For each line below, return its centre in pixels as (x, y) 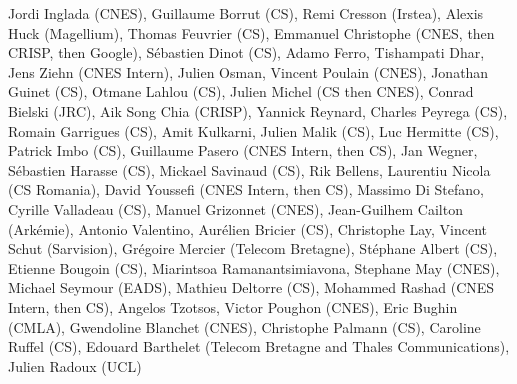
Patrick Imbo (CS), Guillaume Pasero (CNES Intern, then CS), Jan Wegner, (243, 150)
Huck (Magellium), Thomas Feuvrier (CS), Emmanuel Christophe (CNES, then (251, 32)
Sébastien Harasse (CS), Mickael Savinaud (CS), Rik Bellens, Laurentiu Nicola (249, 169)
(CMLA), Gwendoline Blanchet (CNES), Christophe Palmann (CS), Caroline (244, 326)
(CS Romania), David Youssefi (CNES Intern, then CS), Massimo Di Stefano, (246, 189)
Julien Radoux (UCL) (75, 365)
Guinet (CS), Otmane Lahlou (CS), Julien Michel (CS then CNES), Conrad (241, 91)
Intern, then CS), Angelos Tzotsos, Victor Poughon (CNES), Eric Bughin (233, 306)
